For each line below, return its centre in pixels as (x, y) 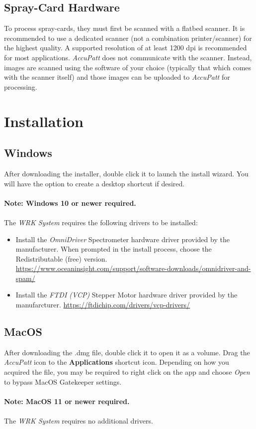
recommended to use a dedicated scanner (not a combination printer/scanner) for (128, 38)
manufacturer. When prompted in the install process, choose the (114, 249)
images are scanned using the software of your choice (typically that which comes (128, 67)
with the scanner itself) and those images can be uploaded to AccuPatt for (117, 77)
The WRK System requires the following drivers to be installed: (101, 222)
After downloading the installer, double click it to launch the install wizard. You (126, 173)
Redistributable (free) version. (61, 258)
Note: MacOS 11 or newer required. (67, 401)
